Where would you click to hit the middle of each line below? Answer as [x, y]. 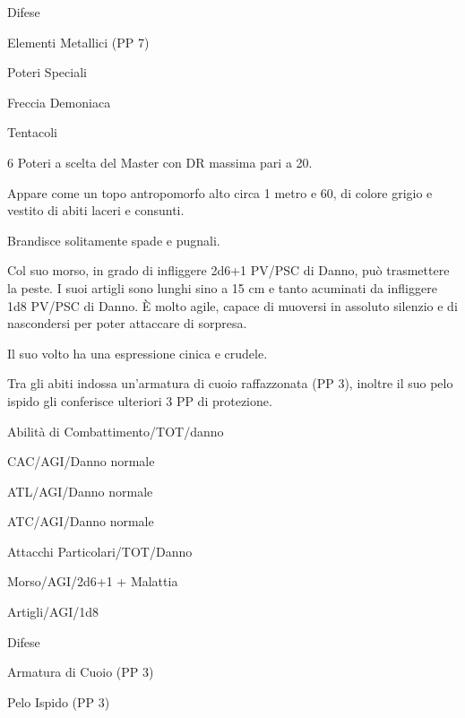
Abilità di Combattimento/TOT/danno [116, 431]
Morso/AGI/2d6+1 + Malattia [93, 581]
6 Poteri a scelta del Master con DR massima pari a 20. [160, 162]
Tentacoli [32, 132]
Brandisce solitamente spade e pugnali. [114, 240]
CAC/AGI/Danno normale [81, 461]
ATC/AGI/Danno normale [81, 521]
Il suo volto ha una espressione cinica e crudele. [138, 353]
